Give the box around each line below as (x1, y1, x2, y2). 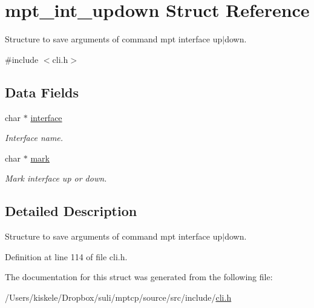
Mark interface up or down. (5, 172, 107, 185)
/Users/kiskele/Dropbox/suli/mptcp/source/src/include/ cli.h (5, 290, 232, 303)
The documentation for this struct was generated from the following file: (5, 270, 273, 283)
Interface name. (5, 131, 64, 144)
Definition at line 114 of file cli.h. (5, 250, 128, 263)
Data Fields (5, 82, 79, 101)
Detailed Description (5, 202, 137, 220)
